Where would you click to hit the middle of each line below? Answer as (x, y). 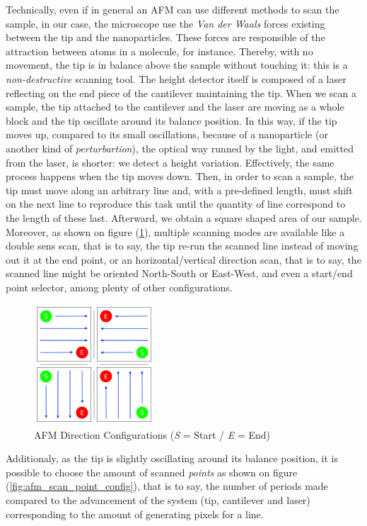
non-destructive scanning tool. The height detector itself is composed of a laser (176, 78)
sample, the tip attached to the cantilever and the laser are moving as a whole (175, 107)
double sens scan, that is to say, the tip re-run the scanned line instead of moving (182, 246)
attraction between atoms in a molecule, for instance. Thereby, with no (159, 51)
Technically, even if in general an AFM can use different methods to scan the (173, 9)
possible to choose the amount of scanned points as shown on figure (152, 472)
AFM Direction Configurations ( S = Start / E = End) (152, 434)
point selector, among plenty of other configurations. (119, 287)
